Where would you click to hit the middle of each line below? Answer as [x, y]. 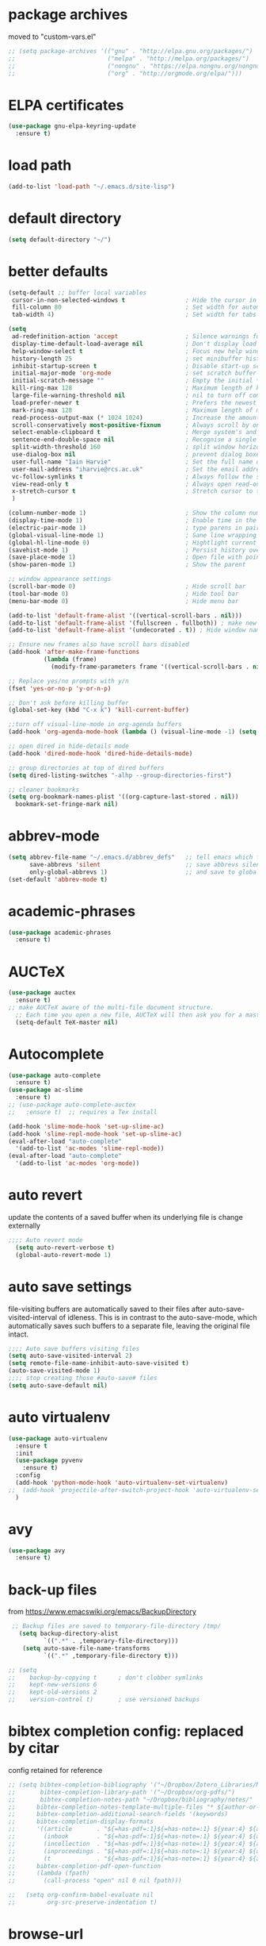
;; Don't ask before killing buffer [68, 703]
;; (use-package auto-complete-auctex [72, 1105]
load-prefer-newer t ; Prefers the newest [134, 402]
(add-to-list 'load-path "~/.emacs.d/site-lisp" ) [92, 187]
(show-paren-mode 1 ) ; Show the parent [127, 565]
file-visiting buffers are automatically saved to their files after [108, 1309]
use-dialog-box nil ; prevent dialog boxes [137, 455]
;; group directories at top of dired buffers [86, 767]
